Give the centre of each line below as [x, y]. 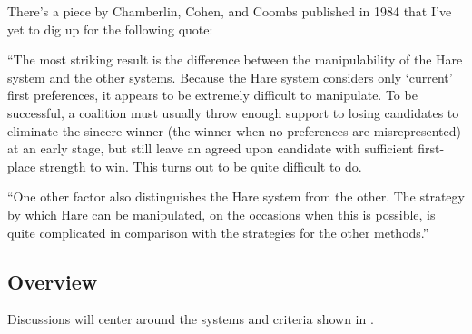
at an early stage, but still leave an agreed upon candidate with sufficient [211, 148]
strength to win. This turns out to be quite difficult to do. [201, 166]
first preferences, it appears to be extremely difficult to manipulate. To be [212, 95]
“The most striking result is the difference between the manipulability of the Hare [235, 59]
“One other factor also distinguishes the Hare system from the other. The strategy [236, 196]
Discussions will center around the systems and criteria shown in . [191, 319]
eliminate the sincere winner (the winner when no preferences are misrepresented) [234, 130]
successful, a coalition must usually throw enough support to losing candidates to [233, 112]
